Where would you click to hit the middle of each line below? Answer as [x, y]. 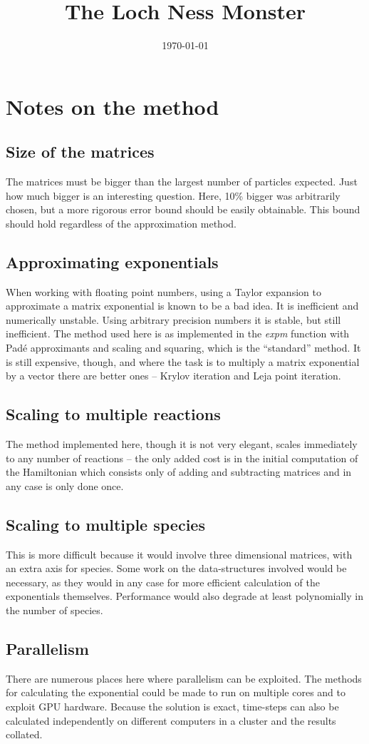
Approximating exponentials [112, 261]
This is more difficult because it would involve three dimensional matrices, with [179, 554]
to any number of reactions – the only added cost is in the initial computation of [182, 458]
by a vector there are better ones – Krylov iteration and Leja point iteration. [173, 376]
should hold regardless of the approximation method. [121, 223]
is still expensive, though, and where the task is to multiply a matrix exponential [183, 361]
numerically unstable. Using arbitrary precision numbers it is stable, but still [173, 319]
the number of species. [54, 610]
